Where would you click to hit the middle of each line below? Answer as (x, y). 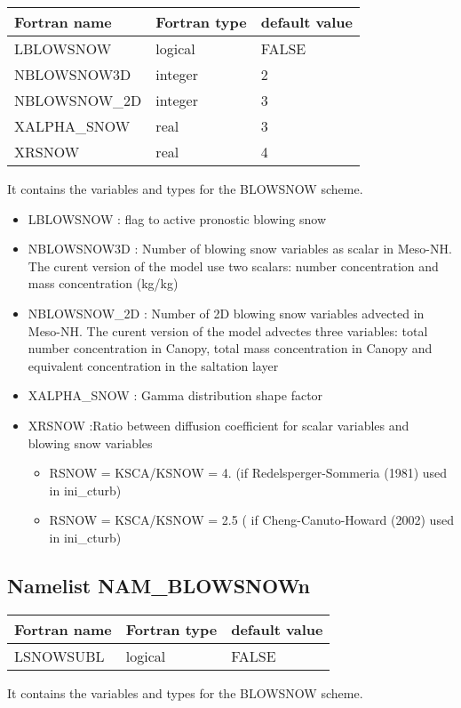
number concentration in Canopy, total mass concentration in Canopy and (230, 348)
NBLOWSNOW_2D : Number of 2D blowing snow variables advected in (226, 313)
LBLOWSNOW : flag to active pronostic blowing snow (177, 218)
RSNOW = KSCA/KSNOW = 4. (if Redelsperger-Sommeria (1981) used (248, 473)
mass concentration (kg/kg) (103, 283)
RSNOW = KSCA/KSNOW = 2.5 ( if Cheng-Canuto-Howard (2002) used (251, 520)
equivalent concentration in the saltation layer (153, 365)
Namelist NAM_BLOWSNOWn (159, 585)
